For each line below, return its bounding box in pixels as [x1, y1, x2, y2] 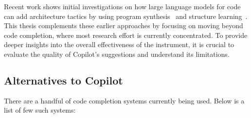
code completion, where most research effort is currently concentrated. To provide [4, 30, 248, 40]
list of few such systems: [4, 105, 76, 115]
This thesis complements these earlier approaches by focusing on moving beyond [4, 20, 243, 31]
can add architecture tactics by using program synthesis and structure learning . [4, 11, 248, 21]
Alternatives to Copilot [4, 72, 123, 87]
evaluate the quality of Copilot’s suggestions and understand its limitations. [4, 49, 230, 59]
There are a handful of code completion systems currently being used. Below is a [4, 95, 245, 105]
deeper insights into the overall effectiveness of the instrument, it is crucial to [4, 39, 234, 50]
